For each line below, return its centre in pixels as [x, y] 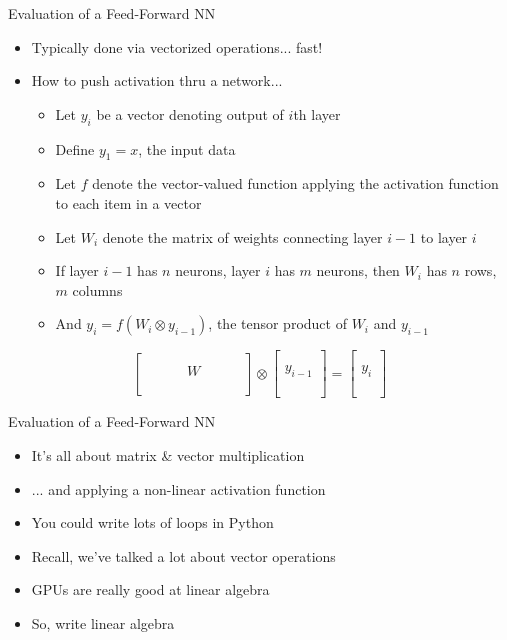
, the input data [187, 148]
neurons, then [358, 270]
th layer [317, 113]
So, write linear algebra [103, 622]
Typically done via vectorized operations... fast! [177, 46]
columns [97, 289]
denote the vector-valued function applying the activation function [295, 183]
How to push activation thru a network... [157, 80]
